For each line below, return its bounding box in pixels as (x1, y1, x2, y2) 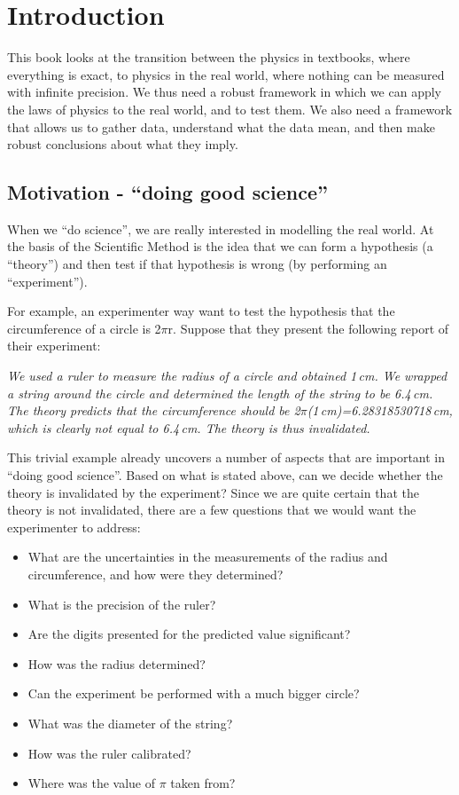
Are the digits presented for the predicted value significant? (27, 625, 351, 643)
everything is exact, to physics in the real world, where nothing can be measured (7, 65, 445, 83)
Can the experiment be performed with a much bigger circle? (27, 684, 360, 703)
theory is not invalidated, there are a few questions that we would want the (7, 500, 416, 519)
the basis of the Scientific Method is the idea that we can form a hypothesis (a (7, 237, 433, 256)
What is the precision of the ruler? (27, 594, 216, 613)
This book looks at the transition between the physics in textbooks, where (7, 48, 410, 67)
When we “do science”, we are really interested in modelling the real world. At (7, 219, 434, 238)
